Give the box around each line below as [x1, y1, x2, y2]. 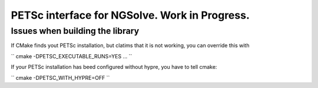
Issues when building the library [11, 26, 140, 36]
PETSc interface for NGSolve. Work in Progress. [11, 9, 250, 22]
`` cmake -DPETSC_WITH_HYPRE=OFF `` [11, 74, 110, 81]
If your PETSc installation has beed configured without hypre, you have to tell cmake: [11, 64, 217, 71]
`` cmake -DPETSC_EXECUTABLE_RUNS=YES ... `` [11, 52, 132, 59]
